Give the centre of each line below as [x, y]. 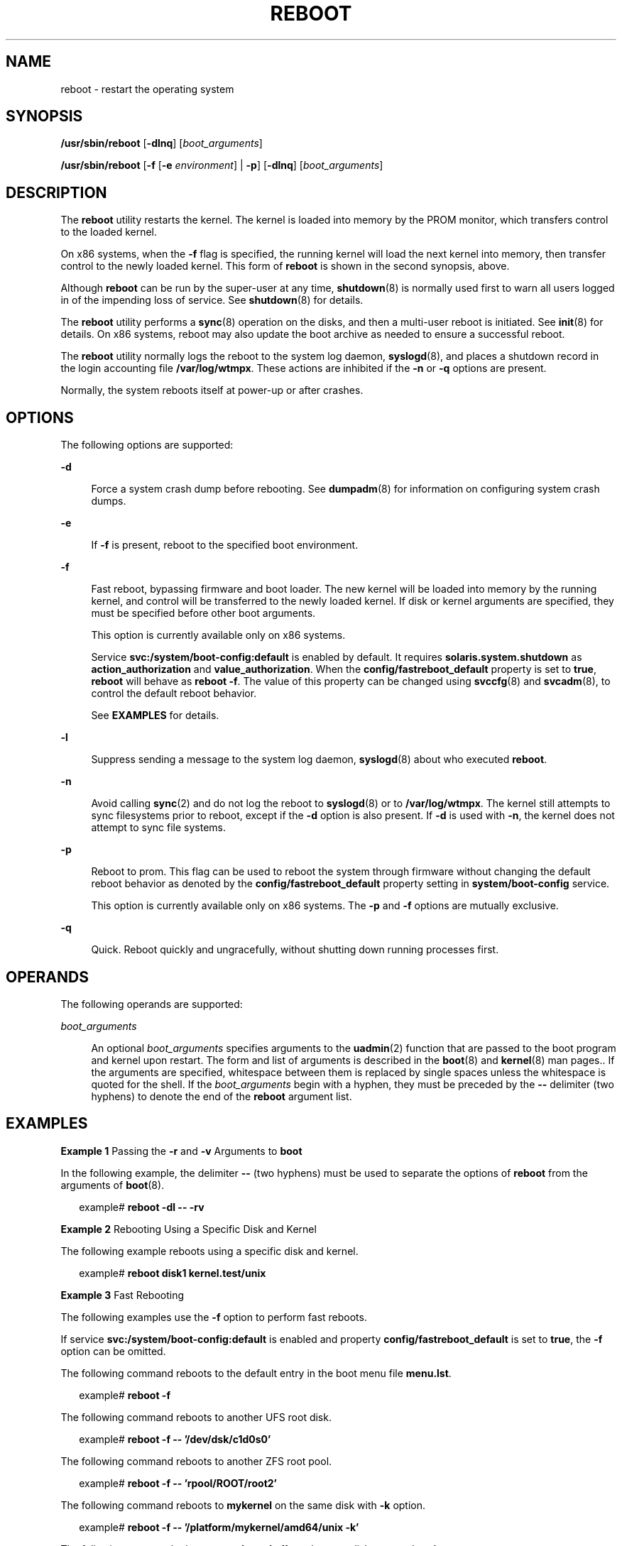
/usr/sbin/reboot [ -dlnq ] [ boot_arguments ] [162, 143]
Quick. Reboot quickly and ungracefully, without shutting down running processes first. [295, 950]
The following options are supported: [147, 445]
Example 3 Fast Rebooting [122, 1295]
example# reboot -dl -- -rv [142, 1207]
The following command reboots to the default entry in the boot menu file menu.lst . [256, 1373]
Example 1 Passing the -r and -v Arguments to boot [181, 1151]
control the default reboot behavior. [174, 693]
